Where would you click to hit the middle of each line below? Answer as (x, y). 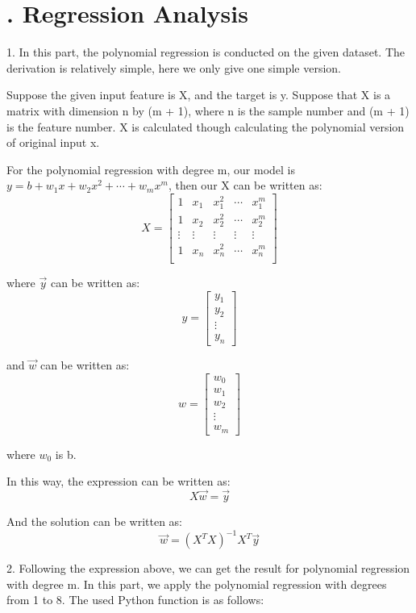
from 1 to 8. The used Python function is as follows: (135, 600)
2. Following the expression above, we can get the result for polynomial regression (208, 568)
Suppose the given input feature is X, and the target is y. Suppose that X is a (199, 95)
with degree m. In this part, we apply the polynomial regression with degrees (197, 584)
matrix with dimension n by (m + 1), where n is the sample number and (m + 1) (208, 110)
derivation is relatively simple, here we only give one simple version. (174, 67)
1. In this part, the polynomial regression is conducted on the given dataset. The (206, 52)
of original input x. (53, 142)
